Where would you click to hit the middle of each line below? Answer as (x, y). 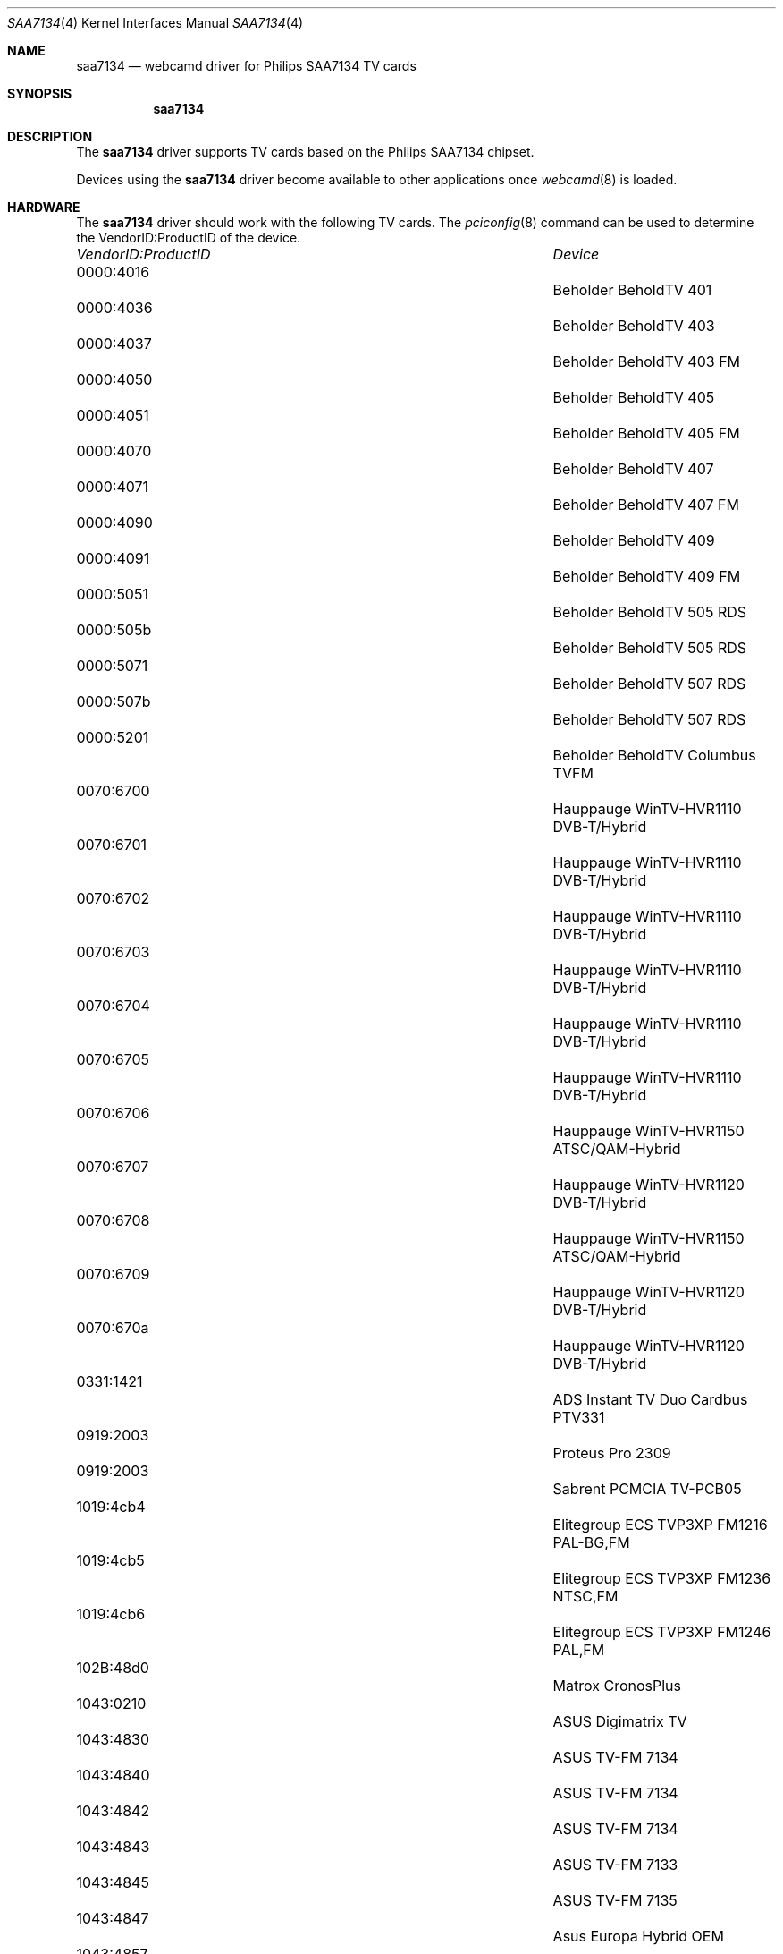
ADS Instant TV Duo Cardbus (650, 1399)
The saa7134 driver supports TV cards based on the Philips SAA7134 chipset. (305, 152)
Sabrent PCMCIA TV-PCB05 (647, 1489)
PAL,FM (579, 1650)
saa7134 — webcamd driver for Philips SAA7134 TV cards (246, 66)
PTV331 (579, 1417)
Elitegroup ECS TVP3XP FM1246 (662, 1632)
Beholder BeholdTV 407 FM (646, 505)
